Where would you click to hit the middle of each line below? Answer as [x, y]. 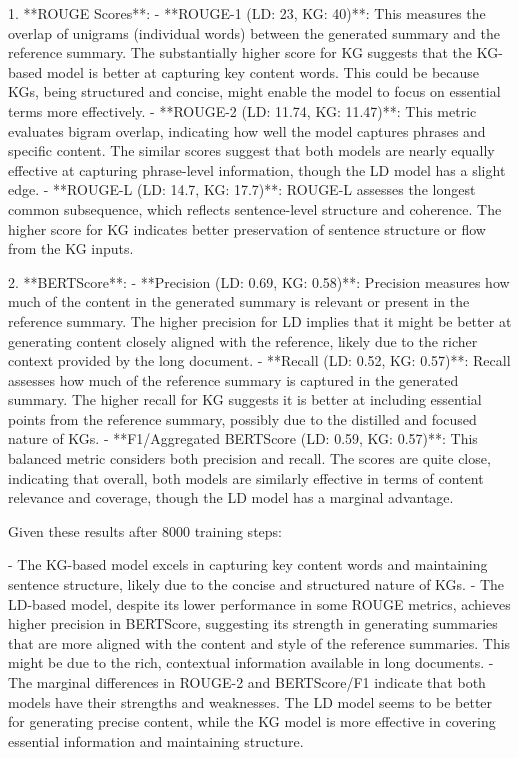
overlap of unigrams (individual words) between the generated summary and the [254, 32]
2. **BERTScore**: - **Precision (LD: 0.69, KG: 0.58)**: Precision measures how [259, 281]
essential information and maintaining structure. [156, 740]
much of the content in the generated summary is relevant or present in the [239, 301]
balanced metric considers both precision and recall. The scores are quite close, [249, 458]
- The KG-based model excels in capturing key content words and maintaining [248, 564]
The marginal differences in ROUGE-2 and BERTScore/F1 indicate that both [247, 682]
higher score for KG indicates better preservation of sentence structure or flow [247, 228]
